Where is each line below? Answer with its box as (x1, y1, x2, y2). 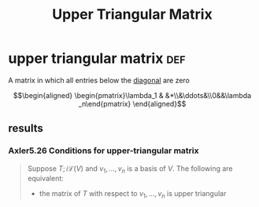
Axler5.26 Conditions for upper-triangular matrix (8, 145, 199, 156)
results (8, 122, 43, 135)
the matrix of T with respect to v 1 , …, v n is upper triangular (39, 189, 227, 201)
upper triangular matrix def (8, 49, 186, 67)
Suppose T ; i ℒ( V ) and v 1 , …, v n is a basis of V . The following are (27, 163, 234, 175)
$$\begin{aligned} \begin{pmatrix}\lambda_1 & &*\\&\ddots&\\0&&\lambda (13, 90, 252, 100)
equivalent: (27, 174, 65, 183)
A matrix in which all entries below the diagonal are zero (8, 75, 191, 85)
